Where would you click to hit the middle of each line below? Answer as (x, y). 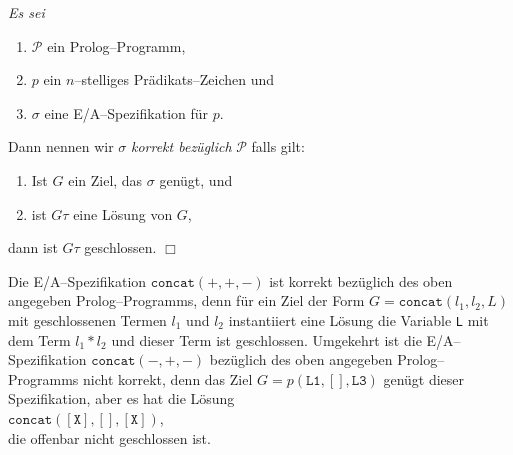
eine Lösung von (123, 213)
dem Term (39, 339)
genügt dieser (424, 378)
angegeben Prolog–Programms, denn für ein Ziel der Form (186, 300)
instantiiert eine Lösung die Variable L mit (358, 319)
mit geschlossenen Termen (87, 319)
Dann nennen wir (61, 146)
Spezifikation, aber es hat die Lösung (121, 398)
